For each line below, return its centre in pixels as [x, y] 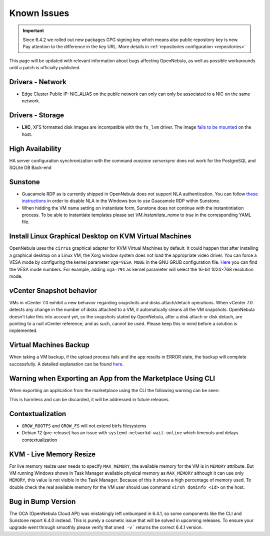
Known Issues [39, 13]
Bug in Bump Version [42, 501]
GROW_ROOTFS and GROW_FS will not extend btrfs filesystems [84, 426]
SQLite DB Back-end [30, 167]
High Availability [35, 149]
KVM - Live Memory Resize [52, 454]
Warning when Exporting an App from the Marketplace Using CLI [112, 378]
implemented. [23, 330]
